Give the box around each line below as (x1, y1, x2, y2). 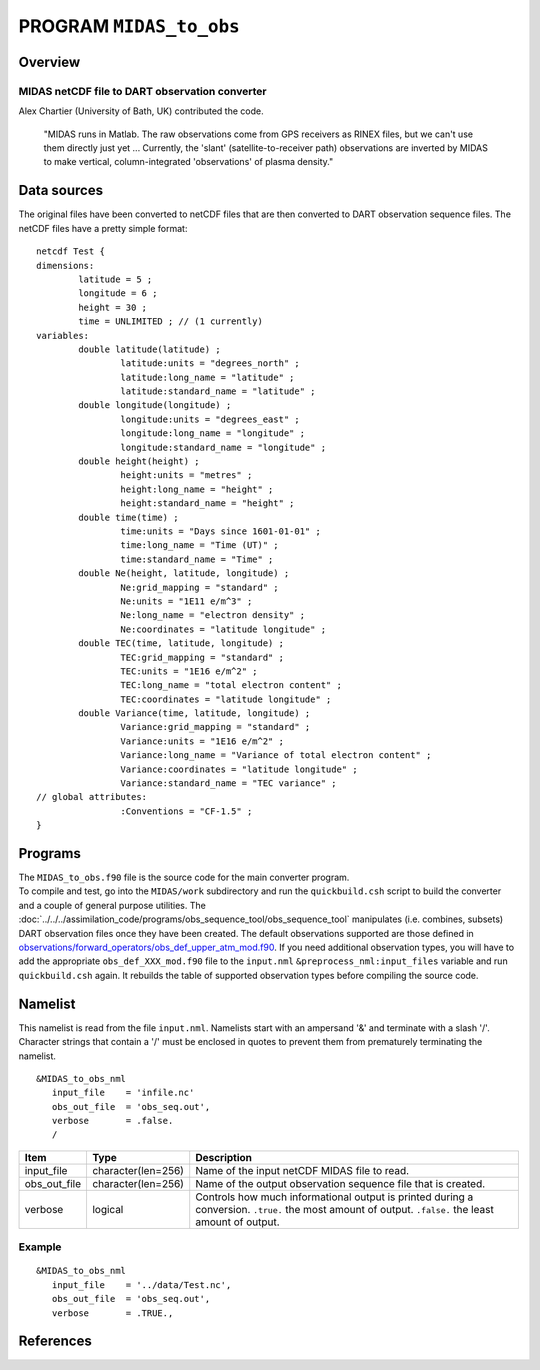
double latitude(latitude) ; (78, 343, 222, 355)
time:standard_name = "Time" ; (120, 553, 274, 565)
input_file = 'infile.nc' (51, 1087, 195, 1099)
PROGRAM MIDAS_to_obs (18, 15, 240, 37)
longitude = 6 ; (78, 288, 158, 299)
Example (18, 1240, 62, 1254)
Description (195, 1150, 253, 1164)
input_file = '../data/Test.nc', (51, 1279, 232, 1290)
